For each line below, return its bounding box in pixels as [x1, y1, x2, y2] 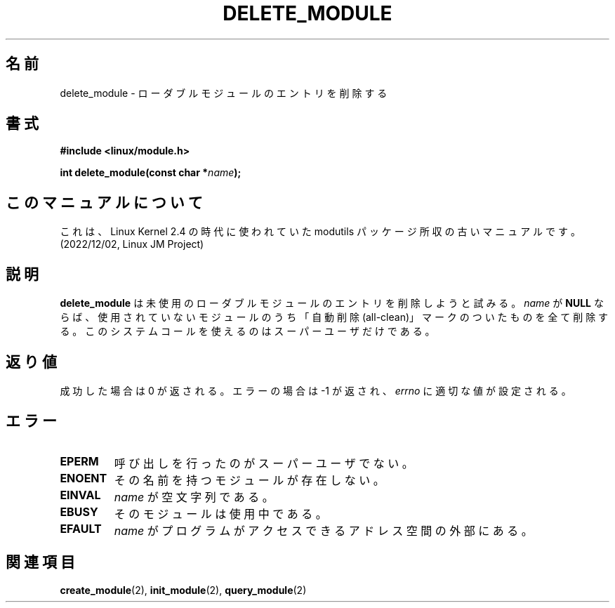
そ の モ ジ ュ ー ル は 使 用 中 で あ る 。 [114, 506, 327, 521]
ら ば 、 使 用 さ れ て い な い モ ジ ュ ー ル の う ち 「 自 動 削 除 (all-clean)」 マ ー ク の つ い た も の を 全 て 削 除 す [60, 311, 609, 324]
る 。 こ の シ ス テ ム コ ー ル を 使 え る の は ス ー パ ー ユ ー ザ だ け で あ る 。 [60, 325, 435, 338]
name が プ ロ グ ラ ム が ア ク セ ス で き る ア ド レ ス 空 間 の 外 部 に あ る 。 [114, 523, 533, 538]
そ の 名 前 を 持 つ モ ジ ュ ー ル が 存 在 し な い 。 [114, 472, 385, 487]
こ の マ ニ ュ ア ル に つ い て [6, 193, 203, 211]
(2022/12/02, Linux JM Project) [60, 238, 204, 251]
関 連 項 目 [6, 553, 75, 571]
